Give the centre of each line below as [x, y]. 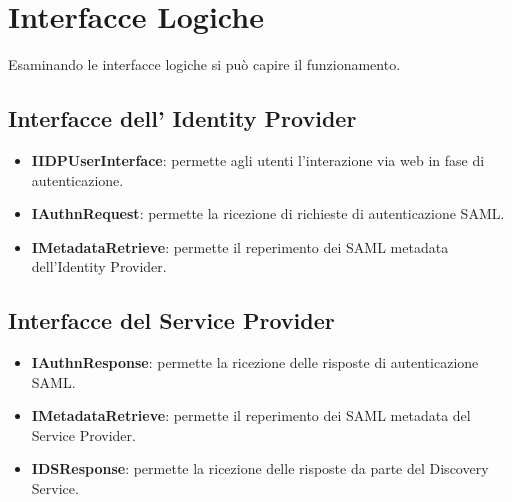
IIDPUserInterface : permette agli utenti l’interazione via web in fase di [258, 159]
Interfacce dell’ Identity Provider [182, 118]
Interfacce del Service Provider [171, 320]
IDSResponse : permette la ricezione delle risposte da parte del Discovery [260, 468]
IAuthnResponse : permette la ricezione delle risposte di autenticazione [255, 362]
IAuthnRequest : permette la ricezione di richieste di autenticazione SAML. [268, 213]
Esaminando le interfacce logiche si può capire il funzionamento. [204, 64]
